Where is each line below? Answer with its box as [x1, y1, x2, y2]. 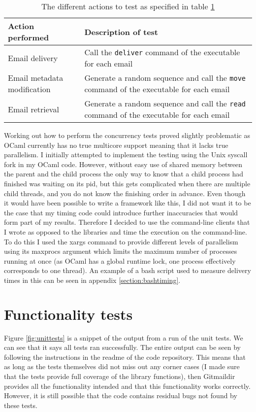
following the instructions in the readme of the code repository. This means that [4, 351, 246, 362]
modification [8, 83, 51, 95]
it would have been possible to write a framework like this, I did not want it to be [4, 198, 251, 208]
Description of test [84, 26, 159, 37]
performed [8, 32, 49, 43]
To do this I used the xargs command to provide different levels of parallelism [4, 236, 238, 246]
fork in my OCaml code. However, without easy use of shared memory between [4, 159, 243, 169]
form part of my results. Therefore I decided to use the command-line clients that [4, 217, 250, 227]
